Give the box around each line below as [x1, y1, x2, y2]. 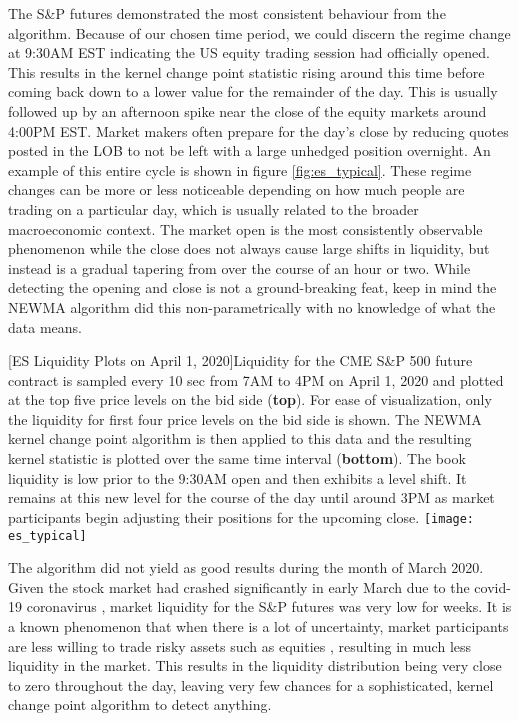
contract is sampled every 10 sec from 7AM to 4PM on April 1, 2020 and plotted [8, 369, 504, 390]
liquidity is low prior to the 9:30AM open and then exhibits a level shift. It [8, 467, 467, 488]
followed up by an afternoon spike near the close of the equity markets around [8, 100, 487, 121]
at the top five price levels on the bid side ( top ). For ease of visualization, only [8, 389, 492, 410]
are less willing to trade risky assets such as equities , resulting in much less [8, 635, 472, 656]
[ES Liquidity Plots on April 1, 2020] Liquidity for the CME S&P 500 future [8, 350, 473, 371]
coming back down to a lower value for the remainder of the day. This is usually [8, 81, 498, 102]
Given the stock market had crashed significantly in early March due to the [8, 576, 470, 597]
